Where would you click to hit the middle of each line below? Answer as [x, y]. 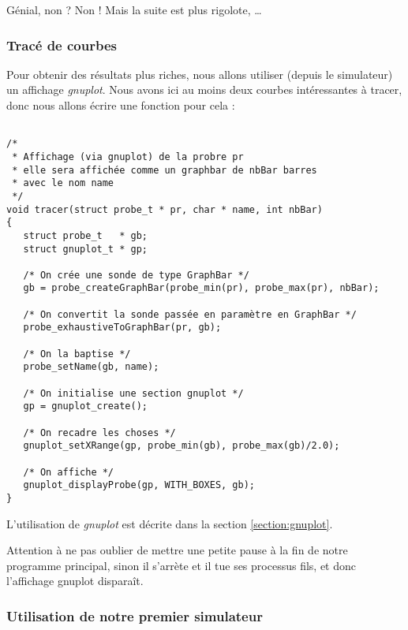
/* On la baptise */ [77, 354]
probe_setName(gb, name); [91, 367]
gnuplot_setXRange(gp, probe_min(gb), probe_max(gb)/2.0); [182, 446]
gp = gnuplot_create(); [85, 406]
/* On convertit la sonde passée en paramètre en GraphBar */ [190, 314]
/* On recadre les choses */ [99, 432]
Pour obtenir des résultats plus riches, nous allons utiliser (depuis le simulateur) [200, 74]
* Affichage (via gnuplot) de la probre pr [128, 157]
